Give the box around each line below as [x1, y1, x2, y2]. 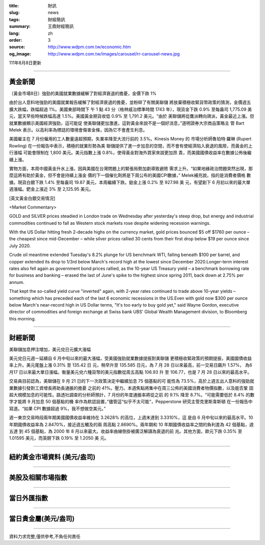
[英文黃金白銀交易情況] [9, 195, 56, 201]
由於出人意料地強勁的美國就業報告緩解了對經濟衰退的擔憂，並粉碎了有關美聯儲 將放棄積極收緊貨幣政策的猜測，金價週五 [9, 100, 251, 105]
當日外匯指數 [9, 494, 48, 502]
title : [9, 3, 19, 8]
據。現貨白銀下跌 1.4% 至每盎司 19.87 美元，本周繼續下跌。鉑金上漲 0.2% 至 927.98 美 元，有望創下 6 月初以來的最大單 [9, 179, 251, 185]
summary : [9, 24, 31, 29]
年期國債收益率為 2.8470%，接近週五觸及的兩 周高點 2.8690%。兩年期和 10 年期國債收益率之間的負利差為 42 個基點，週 [9, 421, 254, 427]
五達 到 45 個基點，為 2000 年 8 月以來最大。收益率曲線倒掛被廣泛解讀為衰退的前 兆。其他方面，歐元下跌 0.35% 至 [9, 428, 242, 434]
